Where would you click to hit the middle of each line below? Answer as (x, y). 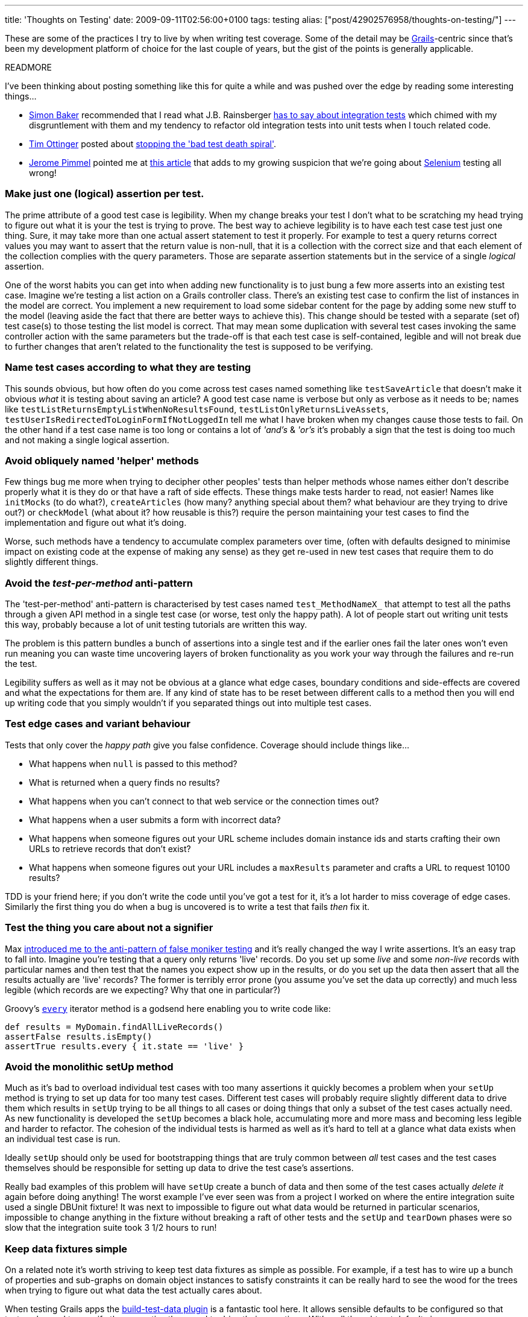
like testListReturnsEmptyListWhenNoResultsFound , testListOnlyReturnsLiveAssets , (197, 409)
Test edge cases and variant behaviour (98, 724)
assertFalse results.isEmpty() (79, 1036)
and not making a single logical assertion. (87, 440)
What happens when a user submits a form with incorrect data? (155, 820)
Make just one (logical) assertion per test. (105, 194)
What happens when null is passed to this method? (133, 763)
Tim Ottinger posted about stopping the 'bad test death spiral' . (153, 144)
